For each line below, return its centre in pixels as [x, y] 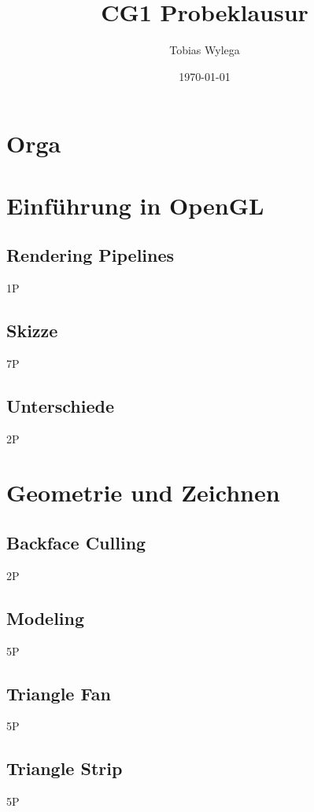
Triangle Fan [59, 693]
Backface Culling [76, 543]
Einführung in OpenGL [135, 205]
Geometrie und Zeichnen [143, 492]
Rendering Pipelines [91, 255]
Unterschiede [61, 405]
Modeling [46, 617]
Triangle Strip [65, 768]
